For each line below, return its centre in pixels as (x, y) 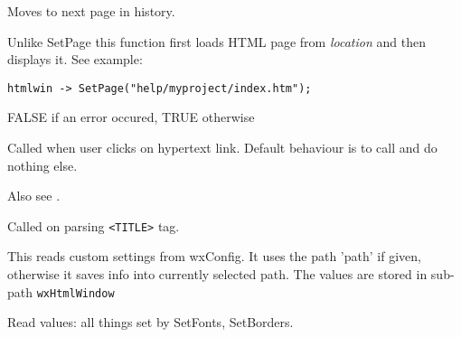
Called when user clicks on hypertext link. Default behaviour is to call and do (222, 148)
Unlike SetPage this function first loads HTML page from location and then (216, 41)
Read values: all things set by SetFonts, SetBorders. (151, 322)
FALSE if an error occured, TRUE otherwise (131, 117)
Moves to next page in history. (91, 11)
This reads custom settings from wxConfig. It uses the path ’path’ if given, (214, 256)
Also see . (34, 196)
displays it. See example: (75, 59)
